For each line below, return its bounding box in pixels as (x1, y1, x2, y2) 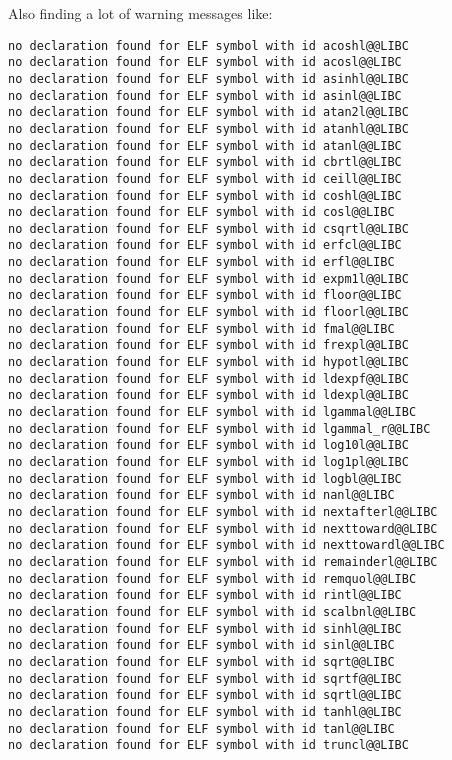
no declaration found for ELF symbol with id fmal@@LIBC (8, 321, 395, 336)
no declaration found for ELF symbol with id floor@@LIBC (8, 288, 402, 303)
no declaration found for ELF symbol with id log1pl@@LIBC (8, 455, 409, 469)
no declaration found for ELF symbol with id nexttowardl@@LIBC (8, 538, 445, 553)
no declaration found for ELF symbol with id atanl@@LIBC (8, 138, 402, 153)
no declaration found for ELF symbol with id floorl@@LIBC (8, 305, 409, 320)
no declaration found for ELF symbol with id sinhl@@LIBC (8, 621, 402, 636)
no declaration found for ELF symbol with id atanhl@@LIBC (8, 121, 409, 136)
